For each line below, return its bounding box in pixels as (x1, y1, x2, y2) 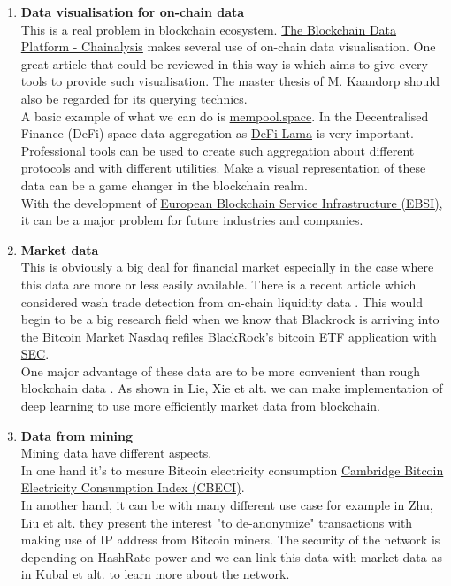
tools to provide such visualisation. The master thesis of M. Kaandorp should (20, 72, 440, 90)
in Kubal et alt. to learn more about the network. (20, 565, 290, 583)
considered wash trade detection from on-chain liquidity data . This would (20, 292, 424, 311)
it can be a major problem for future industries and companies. (20, 211, 363, 229)
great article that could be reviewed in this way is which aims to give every (20, 54, 428, 73)
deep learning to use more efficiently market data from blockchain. (20, 397, 381, 415)
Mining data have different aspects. (20, 443, 212, 462)
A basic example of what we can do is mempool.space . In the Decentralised (20, 106, 429, 125)
